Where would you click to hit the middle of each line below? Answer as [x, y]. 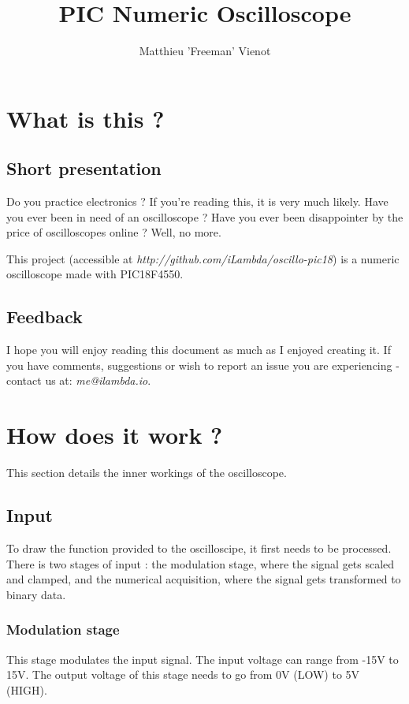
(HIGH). [27, 689]
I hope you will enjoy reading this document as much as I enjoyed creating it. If [199, 350]
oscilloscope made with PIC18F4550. [95, 274]
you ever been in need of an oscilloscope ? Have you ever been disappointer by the [205, 216]
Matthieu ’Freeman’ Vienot [205, 51]
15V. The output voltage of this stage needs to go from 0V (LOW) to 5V [183, 674]
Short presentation [84, 168]
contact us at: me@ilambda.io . [79, 380]
